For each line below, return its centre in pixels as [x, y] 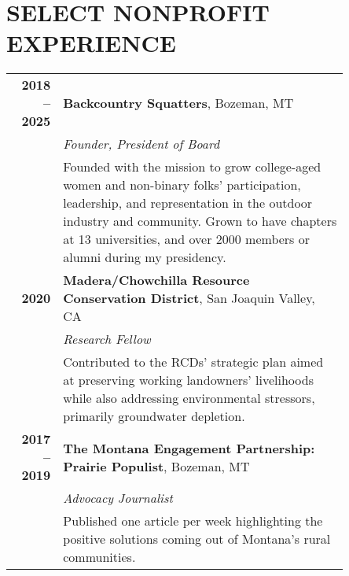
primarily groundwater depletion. [154, 416]
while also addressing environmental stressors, [189, 398]
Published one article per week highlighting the [193, 521]
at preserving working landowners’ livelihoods [188, 380]
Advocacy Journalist [118, 498]
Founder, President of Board [141, 144]
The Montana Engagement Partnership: [189, 448]
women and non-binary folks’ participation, [182, 185]
